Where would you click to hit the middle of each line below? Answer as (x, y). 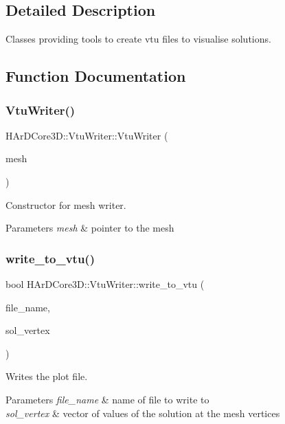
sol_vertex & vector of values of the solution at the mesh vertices (143, 413)
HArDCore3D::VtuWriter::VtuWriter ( (87, 135)
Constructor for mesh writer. (66, 204)
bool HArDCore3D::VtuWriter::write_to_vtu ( (105, 283)
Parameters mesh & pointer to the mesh (90, 228)
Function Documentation (96, 76)
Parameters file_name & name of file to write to (107, 399)
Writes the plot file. (47, 376)
